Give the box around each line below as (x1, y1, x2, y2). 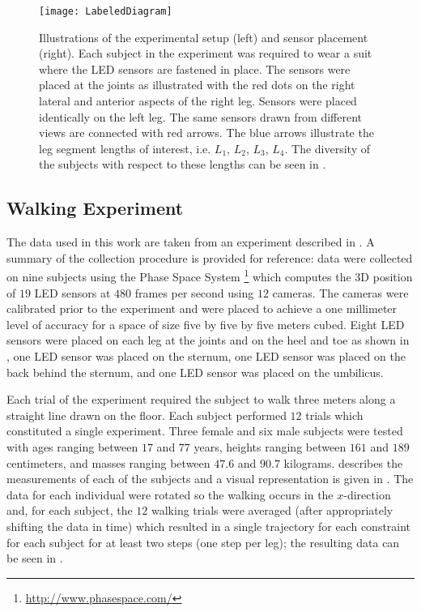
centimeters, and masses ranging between (6, 454, 210, 471)
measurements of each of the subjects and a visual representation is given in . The (6, 470, 414, 487)
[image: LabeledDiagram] (39, 6, 172, 17)
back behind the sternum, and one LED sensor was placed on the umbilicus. (6, 363, 384, 380)
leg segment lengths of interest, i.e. (39, 139, 211, 156)
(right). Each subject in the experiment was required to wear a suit (39, 45, 372, 62)
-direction (343, 486, 391, 503)
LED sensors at (34, 284, 111, 301)
